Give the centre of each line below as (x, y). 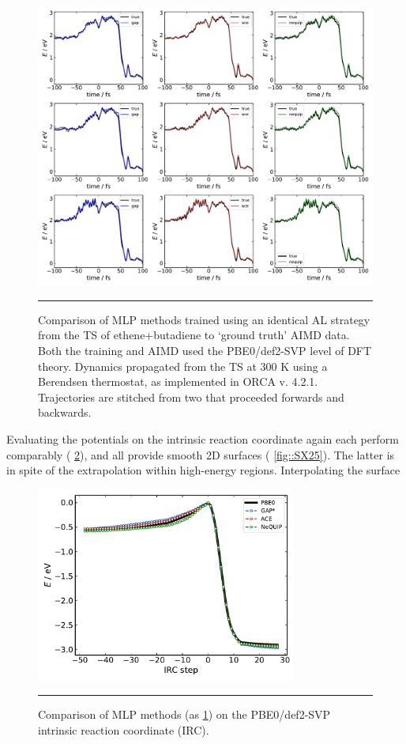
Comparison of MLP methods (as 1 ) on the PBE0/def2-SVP (184, 714)
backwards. (65, 412)
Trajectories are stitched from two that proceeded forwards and (191, 397)
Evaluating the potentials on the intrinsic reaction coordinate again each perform (203, 438)
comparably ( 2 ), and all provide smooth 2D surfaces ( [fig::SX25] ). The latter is (201, 454)
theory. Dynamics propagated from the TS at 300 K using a (183, 366)
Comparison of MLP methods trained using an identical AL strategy (204, 319)
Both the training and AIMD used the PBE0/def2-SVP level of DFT (205, 350)
